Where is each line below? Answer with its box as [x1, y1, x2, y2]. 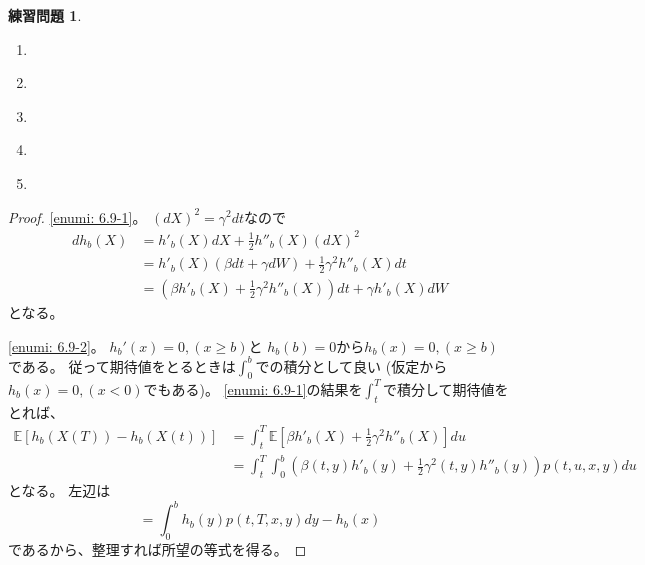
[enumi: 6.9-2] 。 [8, 335, 105, 356]
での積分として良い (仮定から [255, 355, 448, 376]
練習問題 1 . [8, 5, 82, 25]
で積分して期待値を [383, 378, 509, 399]
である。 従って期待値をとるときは [8, 355, 236, 376]
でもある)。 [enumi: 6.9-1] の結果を [143, 378, 363, 399]
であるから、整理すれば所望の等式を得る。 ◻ [8, 538, 307, 559]
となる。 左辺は [8, 479, 111, 500]
